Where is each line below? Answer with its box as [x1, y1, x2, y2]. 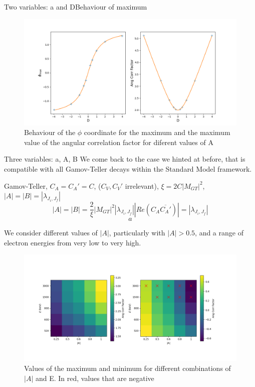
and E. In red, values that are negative [35, 372, 154, 383]
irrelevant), [125, 180, 159, 191]
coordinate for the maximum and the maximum [84, 127, 230, 138]
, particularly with [109, 227, 165, 238]
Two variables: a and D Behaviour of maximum [4, 2, 147, 12]
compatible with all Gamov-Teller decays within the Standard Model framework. [4, 163, 252, 174]
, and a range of [195, 227, 243, 238]
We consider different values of [4, 227, 98, 238]
